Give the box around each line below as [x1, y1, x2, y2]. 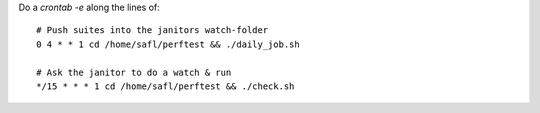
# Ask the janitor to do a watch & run [36, 66, 232, 78]
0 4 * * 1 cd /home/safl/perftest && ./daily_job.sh [36, 38, 300, 50]
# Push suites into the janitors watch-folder [36, 25, 269, 36]
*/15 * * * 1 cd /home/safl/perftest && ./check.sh [36, 80, 295, 92]
